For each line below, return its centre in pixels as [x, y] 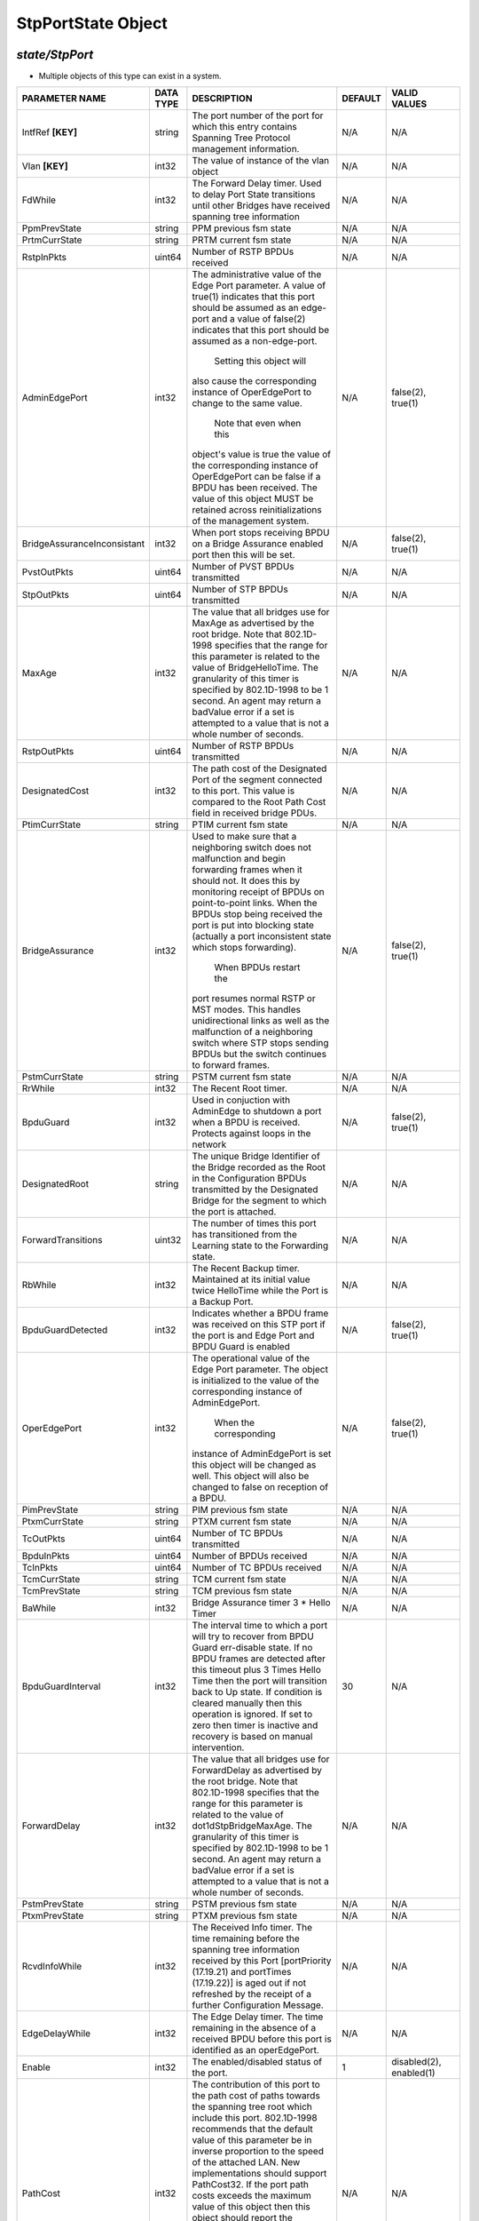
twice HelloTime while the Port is [260, 1291]
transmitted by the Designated [255, 1190]
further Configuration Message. [258, 2005]
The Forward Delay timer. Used [257, 184]
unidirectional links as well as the [261, 1021]
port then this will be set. [243, 555]
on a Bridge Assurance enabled [258, 544]
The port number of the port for [258, 115]
